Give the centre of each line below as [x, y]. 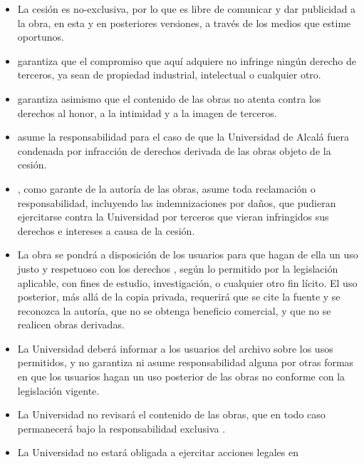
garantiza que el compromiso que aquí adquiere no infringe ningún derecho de [187, 60]
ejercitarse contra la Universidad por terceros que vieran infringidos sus [173, 217]
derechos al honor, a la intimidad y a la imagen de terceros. [147, 112]
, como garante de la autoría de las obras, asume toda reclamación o [166, 188]
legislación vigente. [58, 390]
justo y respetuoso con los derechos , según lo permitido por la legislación [178, 268]
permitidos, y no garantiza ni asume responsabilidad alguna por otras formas [186, 362]
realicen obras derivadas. [71, 324]
